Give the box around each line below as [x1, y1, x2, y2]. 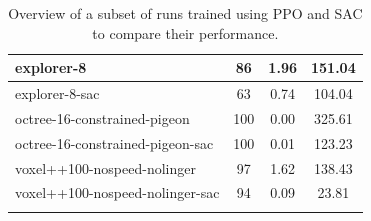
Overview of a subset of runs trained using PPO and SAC [8, 3, 363, 23]
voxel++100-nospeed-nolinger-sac [15, 182, 220, 203]
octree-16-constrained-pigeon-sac [15, 132, 214, 153]
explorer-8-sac [15, 83, 100, 104]
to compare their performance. [92, 22, 279, 43]
